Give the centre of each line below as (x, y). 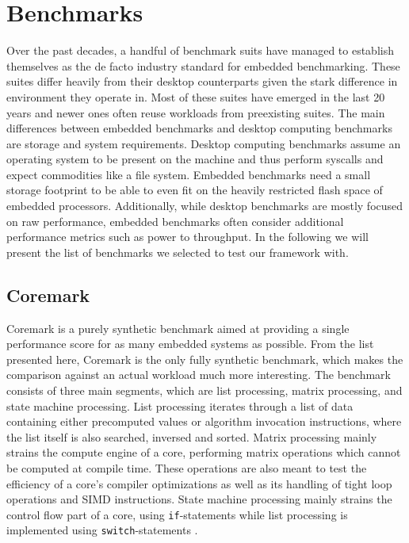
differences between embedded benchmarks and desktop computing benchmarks (199, 128)
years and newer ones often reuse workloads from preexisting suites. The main (196, 112)
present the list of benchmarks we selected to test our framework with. (178, 252)
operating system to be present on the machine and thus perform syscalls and (195, 159)
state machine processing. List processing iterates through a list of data (180, 405)
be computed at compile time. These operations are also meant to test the (187, 467)
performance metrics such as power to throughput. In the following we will (187, 237)
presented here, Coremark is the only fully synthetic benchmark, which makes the (205, 359)
